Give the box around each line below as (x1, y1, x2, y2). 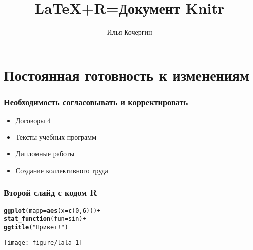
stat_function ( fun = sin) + (4, 215, 86, 223)
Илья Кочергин (107, 27, 152, 37)
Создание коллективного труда (15, 165, 108, 175)
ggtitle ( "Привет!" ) (4, 224, 68, 231)
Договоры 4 (15, 115, 51, 125)
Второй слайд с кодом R (4, 186, 97, 199)
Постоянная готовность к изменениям (4, 64, 250, 85)
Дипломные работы (15, 148, 75, 159)
